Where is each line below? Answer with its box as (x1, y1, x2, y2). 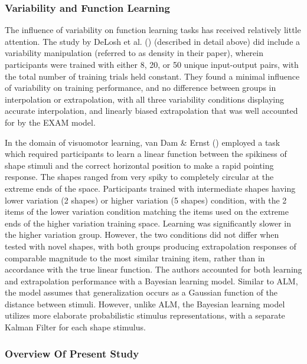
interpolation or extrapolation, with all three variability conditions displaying (5, 93, 284, 105)
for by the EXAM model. (5, 116, 96, 128)
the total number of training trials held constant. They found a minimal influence (5, 70, 300, 82)
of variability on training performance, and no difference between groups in (5, 81, 276, 94)
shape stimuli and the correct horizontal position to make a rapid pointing (5, 159, 274, 171)
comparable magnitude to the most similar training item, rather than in (5, 251, 265, 264)
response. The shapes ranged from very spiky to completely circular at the (5, 170, 274, 183)
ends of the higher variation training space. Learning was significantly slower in (5, 217, 291, 229)
